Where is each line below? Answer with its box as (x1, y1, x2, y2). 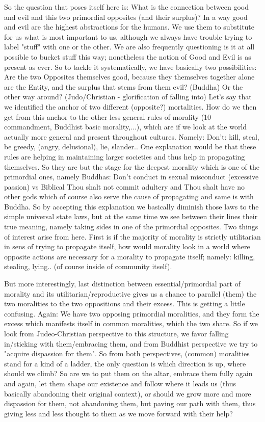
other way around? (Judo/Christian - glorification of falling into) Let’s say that (4, 91, 252, 102)
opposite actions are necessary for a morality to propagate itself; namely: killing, (4, 251, 255, 261)
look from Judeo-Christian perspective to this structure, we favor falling (4, 328, 229, 338)
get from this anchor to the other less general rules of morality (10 (4, 111, 211, 122)
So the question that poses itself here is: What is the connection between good (4, 2, 249, 12)
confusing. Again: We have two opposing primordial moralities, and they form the (4, 308, 259, 319)
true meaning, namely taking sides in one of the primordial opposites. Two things (4, 221, 258, 232)
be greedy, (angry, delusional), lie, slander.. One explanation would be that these (4, 141, 256, 152)
